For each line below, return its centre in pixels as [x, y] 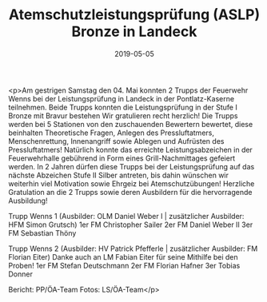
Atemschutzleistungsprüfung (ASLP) [134, 15]
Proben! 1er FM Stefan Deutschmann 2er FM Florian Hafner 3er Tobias [124, 265]
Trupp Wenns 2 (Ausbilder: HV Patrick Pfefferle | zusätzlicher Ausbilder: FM [133, 248]
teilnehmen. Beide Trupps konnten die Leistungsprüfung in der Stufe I [123, 107]
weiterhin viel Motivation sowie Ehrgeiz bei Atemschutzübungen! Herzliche [132, 183]
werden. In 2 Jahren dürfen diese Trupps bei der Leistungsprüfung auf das [132, 166]
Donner [21, 274]
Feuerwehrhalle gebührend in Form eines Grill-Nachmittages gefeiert [122, 158]
